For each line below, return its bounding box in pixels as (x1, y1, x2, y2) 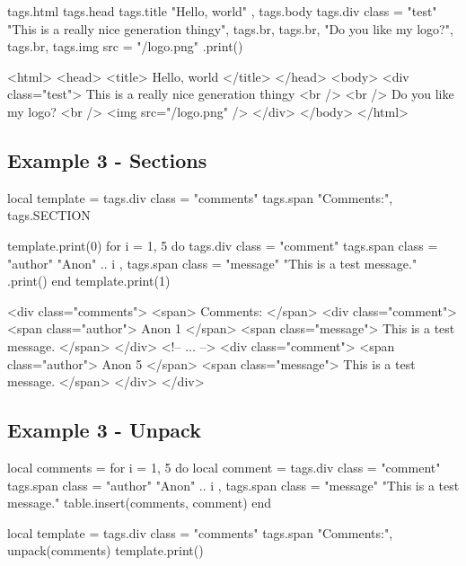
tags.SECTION (7, 206, 91, 225)
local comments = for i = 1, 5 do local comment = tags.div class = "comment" (7, 457, 441, 476)
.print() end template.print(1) (7, 271, 171, 290)
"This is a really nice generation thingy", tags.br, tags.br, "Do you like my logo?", (7, 19, 453, 38)
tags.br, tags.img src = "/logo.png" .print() (7, 37, 243, 56)
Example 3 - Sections (7, 146, 207, 173)
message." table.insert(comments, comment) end (7, 493, 272, 512)
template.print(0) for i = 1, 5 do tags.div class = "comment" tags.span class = (7, 235, 438, 254)
